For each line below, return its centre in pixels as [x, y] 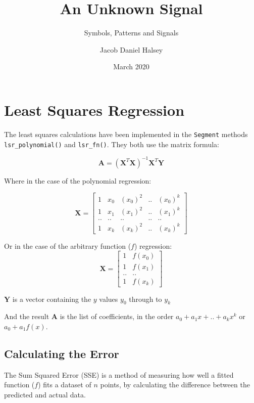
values [109, 299]
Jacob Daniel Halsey [131, 49]
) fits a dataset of [65, 385]
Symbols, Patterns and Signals [131, 33]
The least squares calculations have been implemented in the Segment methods [126, 134]
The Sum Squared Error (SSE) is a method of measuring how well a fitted [119, 374]
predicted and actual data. [45, 394]
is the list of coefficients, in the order [117, 316]
